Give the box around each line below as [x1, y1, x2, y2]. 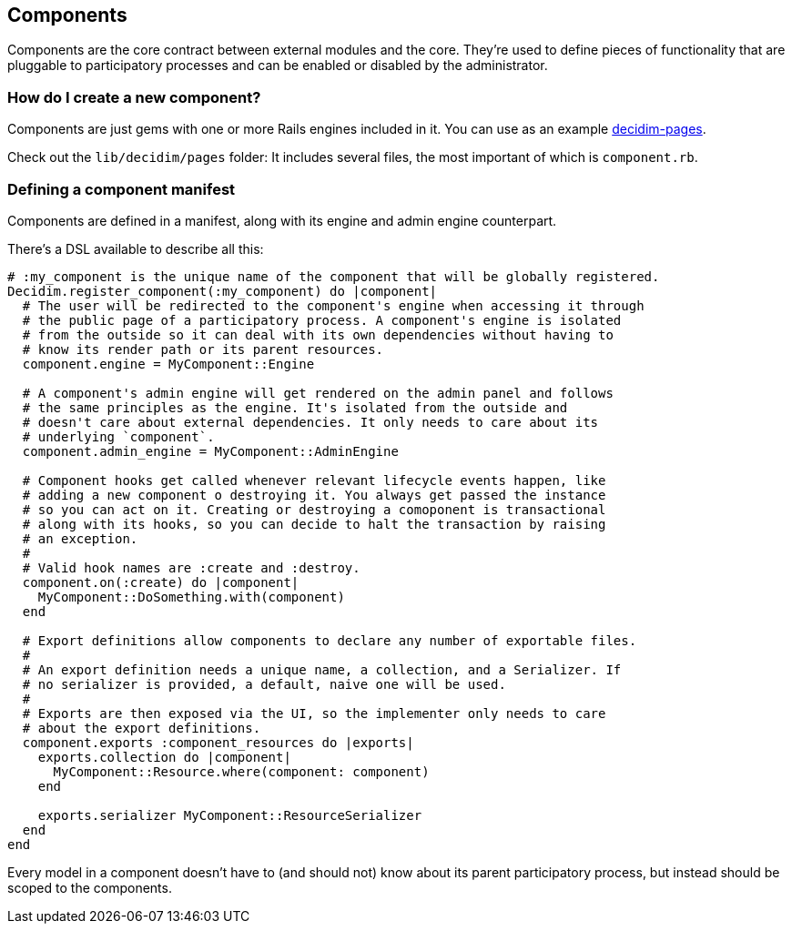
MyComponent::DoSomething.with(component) [37, 589, 345, 604]
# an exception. [22, 531, 138, 546]
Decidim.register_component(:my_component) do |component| [7, 283, 438, 299]
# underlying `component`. [22, 429, 215, 444]
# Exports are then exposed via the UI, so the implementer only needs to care [22, 705, 606, 721]
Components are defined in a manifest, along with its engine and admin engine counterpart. [7, 212, 557, 228]
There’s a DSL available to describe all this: [7, 240, 264, 257]
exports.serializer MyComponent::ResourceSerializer [37, 807, 422, 823]
